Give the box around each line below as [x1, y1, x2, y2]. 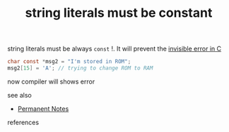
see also [7, 91, 32, 99]
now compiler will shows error [7, 77, 95, 86]
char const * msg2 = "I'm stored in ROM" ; [7, 58, 131, 65]
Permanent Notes [17, 104, 69, 113]
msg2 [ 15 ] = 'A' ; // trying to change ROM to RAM [7, 65, 153, 72]
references [7, 118, 40, 126]
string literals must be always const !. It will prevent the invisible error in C [7, 44, 221, 53]
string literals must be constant [25, 5, 213, 21]
